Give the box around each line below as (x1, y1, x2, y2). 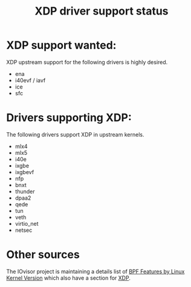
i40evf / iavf (15, 76, 46, 84)
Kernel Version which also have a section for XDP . (6, 274, 131, 282)
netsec (15, 226, 33, 234)
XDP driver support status (34, 4, 169, 18)
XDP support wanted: (6, 38, 117, 52)
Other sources (6, 248, 80, 262)
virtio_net (15, 220, 39, 227)
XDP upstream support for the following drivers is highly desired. (6, 58, 168, 66)
